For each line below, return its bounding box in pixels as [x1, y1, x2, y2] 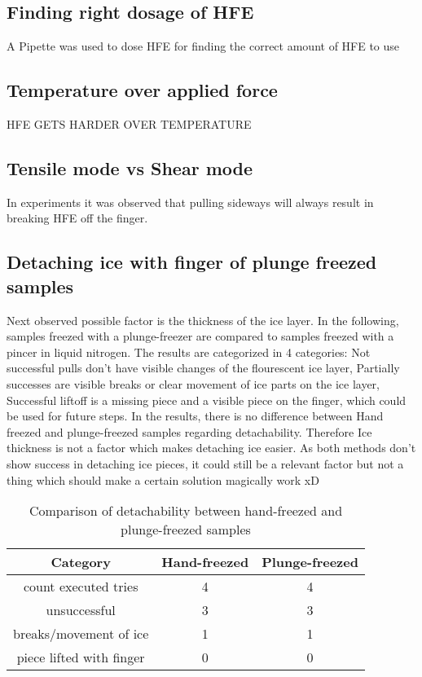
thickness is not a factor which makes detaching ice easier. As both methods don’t [7, 439, 416, 456]
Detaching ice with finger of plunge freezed [7, 249, 377, 275]
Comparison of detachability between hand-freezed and [29, 501, 343, 521]
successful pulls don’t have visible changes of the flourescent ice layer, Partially [7, 359, 400, 376]
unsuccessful [46, 600, 116, 620]
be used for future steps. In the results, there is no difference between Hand [7, 407, 384, 424]
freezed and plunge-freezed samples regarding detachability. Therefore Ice [7, 423, 372, 440]
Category [51, 552, 111, 572]
